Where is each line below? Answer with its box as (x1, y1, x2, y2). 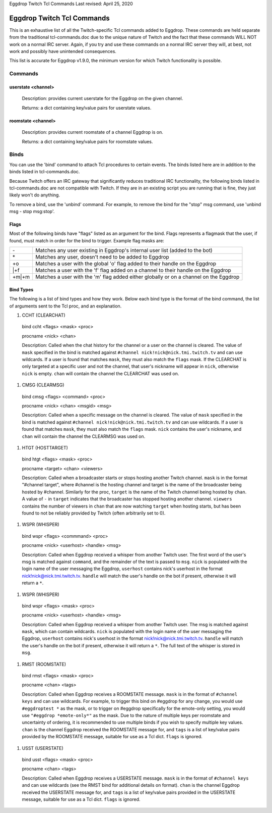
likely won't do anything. (9, 192, 60, 198)
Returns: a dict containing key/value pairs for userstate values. (22, 105, 152, 111)
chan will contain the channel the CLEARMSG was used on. (22, 433, 146, 439)
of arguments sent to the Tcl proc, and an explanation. (9, 303, 122, 309)
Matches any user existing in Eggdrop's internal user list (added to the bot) (35, 247, 213, 254)
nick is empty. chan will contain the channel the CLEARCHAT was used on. (22, 370, 179, 376)
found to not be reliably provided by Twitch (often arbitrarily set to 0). (22, 510, 166, 516)
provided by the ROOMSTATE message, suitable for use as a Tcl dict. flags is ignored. (22, 734, 202, 740)
